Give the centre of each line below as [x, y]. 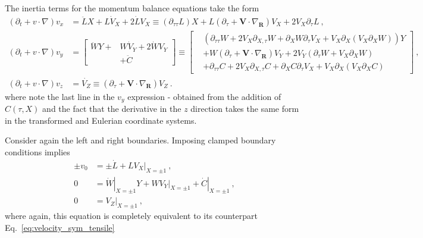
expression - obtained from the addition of [204, 96]
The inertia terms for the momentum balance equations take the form [132, 8]
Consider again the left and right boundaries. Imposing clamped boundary [140, 140]
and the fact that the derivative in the [112, 109]
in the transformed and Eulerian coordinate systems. [101, 120]
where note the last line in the [60, 96]
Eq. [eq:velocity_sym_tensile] [60, 227]
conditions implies [37, 151]
